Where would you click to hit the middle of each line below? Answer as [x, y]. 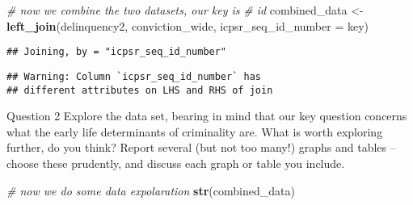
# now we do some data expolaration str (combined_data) [151, 190]
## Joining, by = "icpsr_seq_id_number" [117, 52]
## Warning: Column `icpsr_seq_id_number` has [134, 76]
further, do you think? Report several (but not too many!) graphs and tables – [201, 147]
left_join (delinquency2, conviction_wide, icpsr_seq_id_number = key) [188, 25]
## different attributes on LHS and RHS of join [140, 90]
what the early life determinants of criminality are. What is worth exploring [195, 131]
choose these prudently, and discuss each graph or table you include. [176, 163]
